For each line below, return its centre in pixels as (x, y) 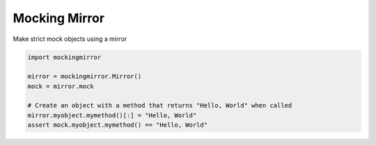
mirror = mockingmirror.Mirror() (85, 77)
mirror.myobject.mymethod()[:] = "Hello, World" (112, 115)
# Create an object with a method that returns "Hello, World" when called (160, 105)
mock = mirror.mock (61, 86)
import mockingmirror (64, 57)
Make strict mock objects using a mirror (70, 39)
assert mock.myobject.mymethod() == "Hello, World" (118, 125)
